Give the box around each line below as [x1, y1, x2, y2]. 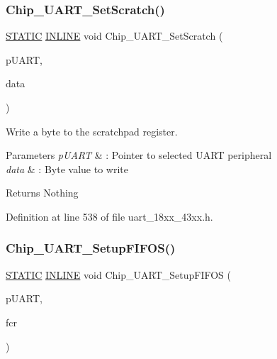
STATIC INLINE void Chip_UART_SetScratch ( [6, 28, 223, 43]
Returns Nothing [6, 185, 79, 200]
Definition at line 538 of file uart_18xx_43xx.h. [6, 209, 213, 223]
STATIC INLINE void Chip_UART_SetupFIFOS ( [6, 267, 231, 282]
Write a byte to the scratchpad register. [6, 123, 178, 138]
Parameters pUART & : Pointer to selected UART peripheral [6, 148, 272, 162]
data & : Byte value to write [6, 161, 128, 176]
